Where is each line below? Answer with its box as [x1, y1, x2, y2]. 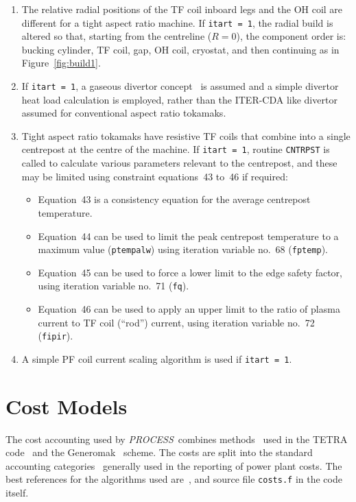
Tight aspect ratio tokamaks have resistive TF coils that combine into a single [21, 128, 351, 143]
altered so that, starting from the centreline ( [21, 29, 212, 43]
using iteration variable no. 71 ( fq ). [38, 278, 189, 293]
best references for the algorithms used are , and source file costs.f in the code [5, 472, 342, 486]
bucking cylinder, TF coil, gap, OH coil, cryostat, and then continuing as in [21, 42, 340, 56]
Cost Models [5, 392, 128, 420]
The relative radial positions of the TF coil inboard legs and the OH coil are [21, 2, 343, 16]
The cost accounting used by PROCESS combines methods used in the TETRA [5, 431, 348, 446]
